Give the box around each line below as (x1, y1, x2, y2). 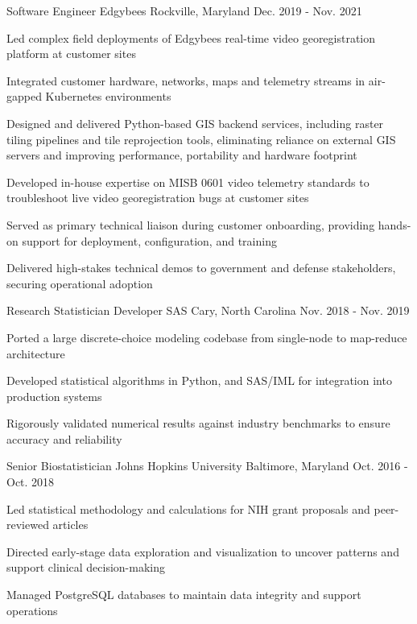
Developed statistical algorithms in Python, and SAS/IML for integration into (6, 372, 392, 389)
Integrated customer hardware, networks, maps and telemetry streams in (6, 72, 365, 89)
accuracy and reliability (6, 430, 122, 447)
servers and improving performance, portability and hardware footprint (6, 147, 357, 163)
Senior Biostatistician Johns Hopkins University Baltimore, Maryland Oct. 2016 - (6, 457, 408, 474)
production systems (6, 387, 102, 404)
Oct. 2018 (6, 473, 55, 490)
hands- (378, 216, 411, 233)
